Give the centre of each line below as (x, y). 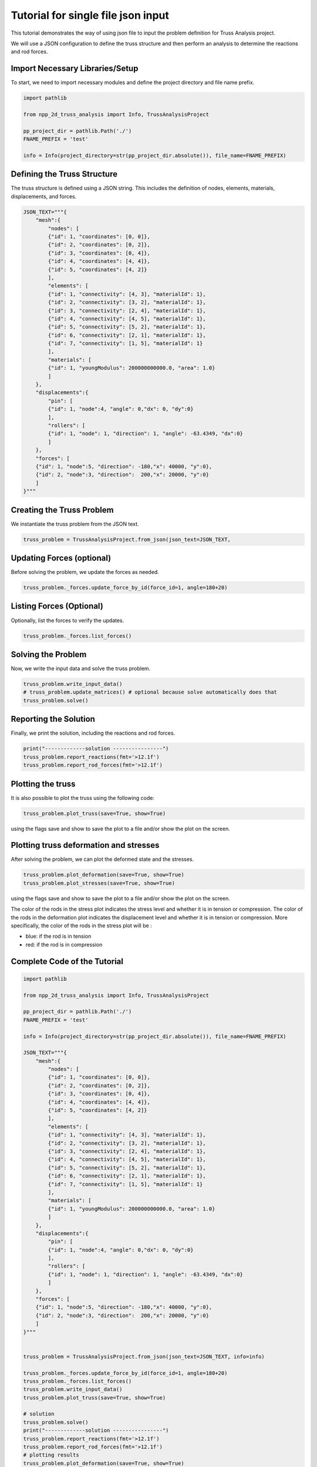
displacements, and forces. (44, 196)
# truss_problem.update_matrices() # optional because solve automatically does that (150, 692)
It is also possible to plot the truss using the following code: (83, 797)
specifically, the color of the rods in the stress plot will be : (81, 925)
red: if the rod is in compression (64, 944)
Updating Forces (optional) (61, 558)
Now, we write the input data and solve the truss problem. (81, 668)
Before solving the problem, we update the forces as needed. (85, 572)
